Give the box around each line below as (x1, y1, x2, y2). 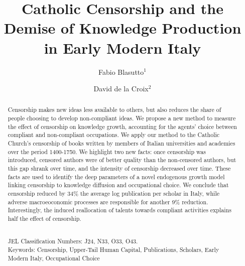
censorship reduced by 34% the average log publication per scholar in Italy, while (8, 189, 219, 198)
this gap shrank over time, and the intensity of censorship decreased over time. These (8, 164, 231, 173)
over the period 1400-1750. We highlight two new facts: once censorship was (8, 147, 206, 156)
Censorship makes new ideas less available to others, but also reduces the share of (8, 105, 221, 114)
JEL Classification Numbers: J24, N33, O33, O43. (8, 237, 138, 245)
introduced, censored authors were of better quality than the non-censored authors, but (8, 156, 236, 164)
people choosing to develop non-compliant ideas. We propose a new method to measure (8, 114, 236, 122)
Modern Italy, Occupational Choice (8, 253, 100, 262)
